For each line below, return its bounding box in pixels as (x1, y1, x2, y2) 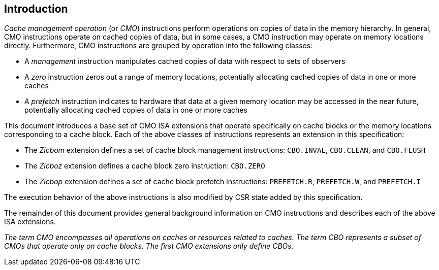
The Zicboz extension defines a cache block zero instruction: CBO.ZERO (24, 161, 265, 171)
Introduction (4, 3, 68, 15)
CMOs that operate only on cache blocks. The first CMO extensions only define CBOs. (4, 242, 294, 251)
